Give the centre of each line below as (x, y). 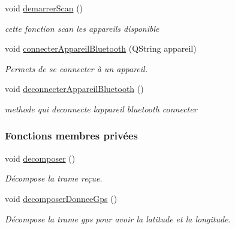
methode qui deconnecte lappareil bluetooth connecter (101, 108)
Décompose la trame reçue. (54, 178)
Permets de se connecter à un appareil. (76, 68)
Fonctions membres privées (72, 136)
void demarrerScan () (44, 8)
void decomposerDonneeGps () (61, 198)
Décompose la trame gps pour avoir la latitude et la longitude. (118, 218)
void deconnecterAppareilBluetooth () (74, 89)
